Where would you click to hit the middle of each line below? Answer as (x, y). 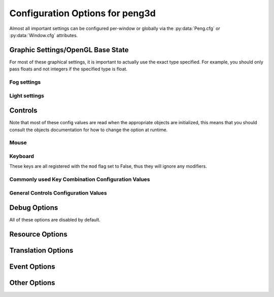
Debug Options (34, 208)
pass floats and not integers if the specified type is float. (68, 69)
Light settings (27, 95)
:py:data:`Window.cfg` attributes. (44, 35)
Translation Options (41, 251)
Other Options (32, 283)
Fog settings (25, 82)
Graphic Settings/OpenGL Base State (69, 50)
